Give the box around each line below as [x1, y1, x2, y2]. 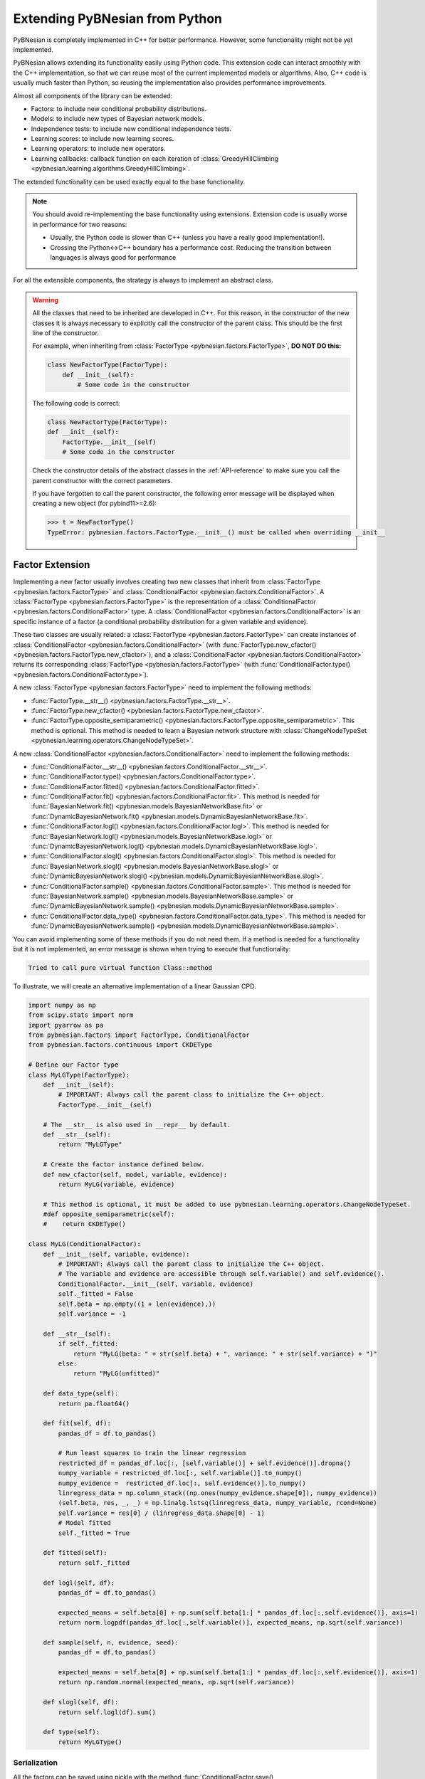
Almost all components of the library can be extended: [13, 91, 173, 100]
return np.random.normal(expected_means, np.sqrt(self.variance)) [58, 1678, 295, 1686]
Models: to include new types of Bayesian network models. [31, 115, 204, 123]
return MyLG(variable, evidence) [58, 1180, 175, 1188]
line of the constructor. [32, 328, 100, 337]
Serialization [13, 1758, 58, 1768]
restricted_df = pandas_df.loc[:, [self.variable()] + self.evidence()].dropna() [58, 1459, 352, 1467]
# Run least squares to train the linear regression [58, 1449, 246, 1457]
